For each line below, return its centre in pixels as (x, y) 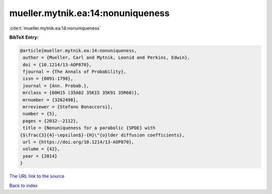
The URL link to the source (37, 176)
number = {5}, (40, 114)
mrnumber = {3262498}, (51, 100)
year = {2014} (40, 156)
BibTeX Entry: (24, 37)
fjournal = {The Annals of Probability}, (75, 72)
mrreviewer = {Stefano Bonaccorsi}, (68, 107)
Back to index (23, 185)
